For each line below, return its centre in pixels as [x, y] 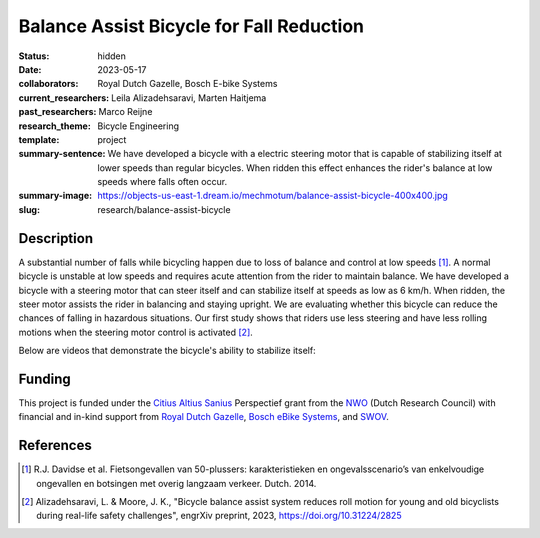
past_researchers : [57, 112]
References [55, 445]
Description [56, 238]
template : [39, 139]
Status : [34, 56]
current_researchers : [64, 97]
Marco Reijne [125, 112]
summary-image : [55, 196]
